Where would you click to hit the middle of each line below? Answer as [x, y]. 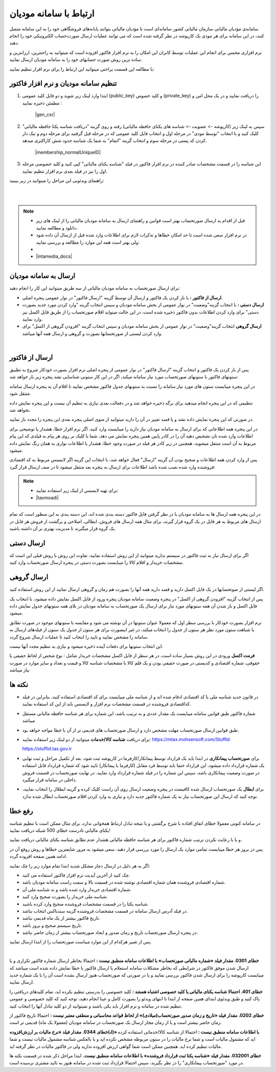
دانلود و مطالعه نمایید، [57, 227]
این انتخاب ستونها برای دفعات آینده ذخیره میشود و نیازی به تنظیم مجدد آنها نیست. [86, 646]
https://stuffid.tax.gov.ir [47, 749]
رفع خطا [21, 811]
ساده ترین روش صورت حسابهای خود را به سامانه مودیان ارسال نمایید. [76, 59]
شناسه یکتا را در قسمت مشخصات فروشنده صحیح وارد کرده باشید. [86, 903]
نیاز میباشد [20, 670]
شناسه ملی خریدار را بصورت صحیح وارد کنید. [65, 897]
